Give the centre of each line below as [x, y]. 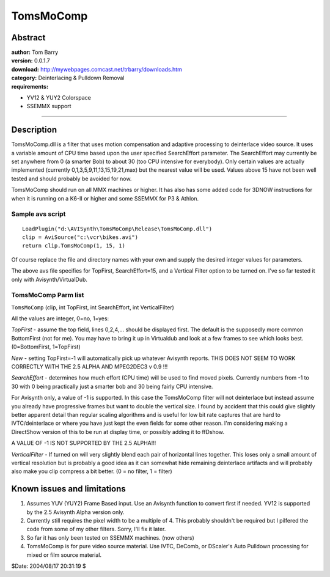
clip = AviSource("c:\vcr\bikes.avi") [80, 237]
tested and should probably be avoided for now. [71, 178]
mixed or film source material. [64, 555]
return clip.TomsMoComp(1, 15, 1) [74, 246]
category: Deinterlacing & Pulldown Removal [68, 78]
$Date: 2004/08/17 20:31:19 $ [49, 566]
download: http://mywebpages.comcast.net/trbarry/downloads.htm [97, 69]
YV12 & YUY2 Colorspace [59, 98]
